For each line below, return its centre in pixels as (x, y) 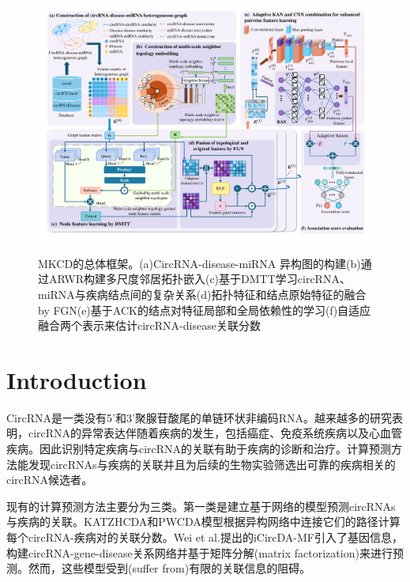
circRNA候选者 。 (50, 480)
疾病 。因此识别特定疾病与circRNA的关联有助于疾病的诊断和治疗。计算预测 (199, 449)
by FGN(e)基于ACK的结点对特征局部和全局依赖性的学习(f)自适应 (205, 310)
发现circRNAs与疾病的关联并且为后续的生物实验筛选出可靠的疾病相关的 (212, 464)
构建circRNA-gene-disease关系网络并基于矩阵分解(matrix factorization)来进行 (199, 552)
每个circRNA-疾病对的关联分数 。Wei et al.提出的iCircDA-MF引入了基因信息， (205, 537)
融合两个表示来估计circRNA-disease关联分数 (149, 325)
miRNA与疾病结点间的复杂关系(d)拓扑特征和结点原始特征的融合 (202, 294)
